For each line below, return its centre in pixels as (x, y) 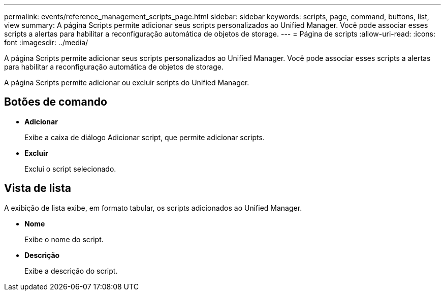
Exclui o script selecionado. (70, 169)
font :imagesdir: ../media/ (46, 42)
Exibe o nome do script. (64, 239)
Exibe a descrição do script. (71, 271)
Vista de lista (38, 188)
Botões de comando (56, 102)
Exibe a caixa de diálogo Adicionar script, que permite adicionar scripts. (145, 137)
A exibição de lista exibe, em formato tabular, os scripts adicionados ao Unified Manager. (153, 208)
